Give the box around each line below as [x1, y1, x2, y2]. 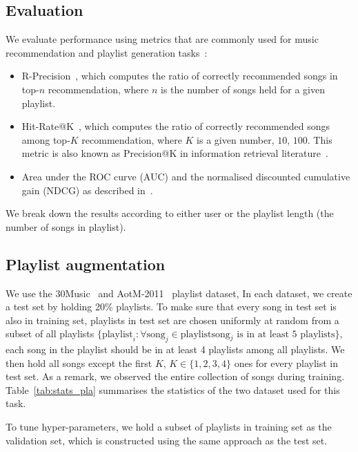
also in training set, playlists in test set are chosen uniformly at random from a [6, 312, 339, 327]
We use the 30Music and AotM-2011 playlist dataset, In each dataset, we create [6, 285, 352, 300]
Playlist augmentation [6, 253, 166, 274]
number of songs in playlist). [6, 219, 126, 234]
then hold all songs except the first [6, 355, 152, 370]
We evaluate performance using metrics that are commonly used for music [6, 32, 319, 46]
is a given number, [197, 132, 275, 147]
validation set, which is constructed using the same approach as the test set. [6, 433, 328, 447]
